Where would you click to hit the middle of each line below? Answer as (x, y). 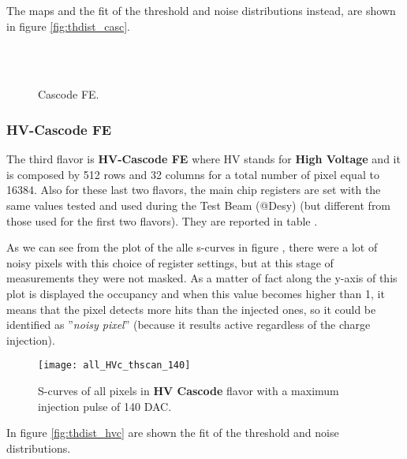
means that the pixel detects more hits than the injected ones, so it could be (191, 309)
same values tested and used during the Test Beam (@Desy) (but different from (199, 205)
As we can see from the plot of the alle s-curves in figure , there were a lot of (192, 247)
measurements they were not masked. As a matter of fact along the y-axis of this (202, 278)
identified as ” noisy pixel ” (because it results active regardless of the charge (189, 325)
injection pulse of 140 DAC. (105, 406)
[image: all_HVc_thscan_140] (114, 366)
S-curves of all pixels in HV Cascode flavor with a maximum (189, 390)
